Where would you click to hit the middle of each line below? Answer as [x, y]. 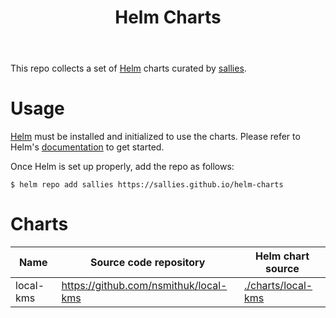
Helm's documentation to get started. [87, 147]
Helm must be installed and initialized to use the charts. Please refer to [155, 137]
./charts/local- [278, 286]
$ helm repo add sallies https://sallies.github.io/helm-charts [147, 185]
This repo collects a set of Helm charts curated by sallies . [128, 68]
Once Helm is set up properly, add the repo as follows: [122, 167]
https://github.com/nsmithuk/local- [144, 286]
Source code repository [147, 263]
